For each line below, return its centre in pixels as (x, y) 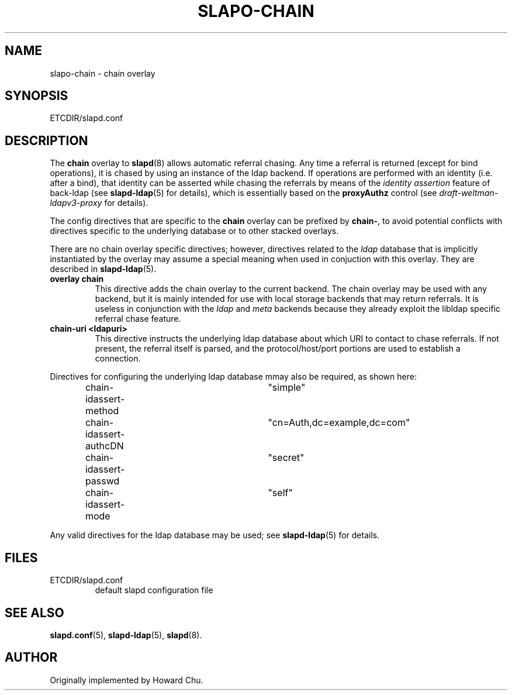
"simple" (287, 388)
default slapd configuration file (154, 590)
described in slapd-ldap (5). (103, 269)
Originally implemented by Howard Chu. (127, 680)
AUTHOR (31, 658)
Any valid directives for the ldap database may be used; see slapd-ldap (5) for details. (215, 535)
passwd (102, 481)
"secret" (286, 458)
